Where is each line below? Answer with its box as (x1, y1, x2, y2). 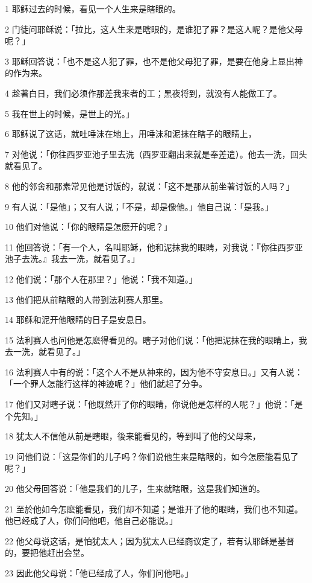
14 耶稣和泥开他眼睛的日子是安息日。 (5, 313, 151, 326)
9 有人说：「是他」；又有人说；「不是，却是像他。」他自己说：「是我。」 (5, 200, 273, 212)
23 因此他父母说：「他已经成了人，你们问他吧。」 (5, 567, 193, 579)
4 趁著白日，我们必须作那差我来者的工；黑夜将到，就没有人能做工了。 (5, 86, 282, 99)
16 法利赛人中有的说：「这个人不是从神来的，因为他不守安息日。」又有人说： (5, 365, 303, 378)
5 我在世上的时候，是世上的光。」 (5, 107, 134, 119)
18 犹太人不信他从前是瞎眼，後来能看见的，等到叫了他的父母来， (5, 430, 261, 442)
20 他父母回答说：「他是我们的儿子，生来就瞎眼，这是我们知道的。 (5, 482, 265, 495)
